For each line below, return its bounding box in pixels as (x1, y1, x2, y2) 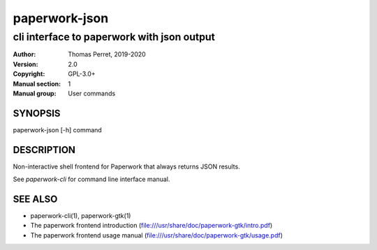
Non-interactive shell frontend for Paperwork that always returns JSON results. (13, 162, 240, 171)
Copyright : (13, 70, 45, 78)
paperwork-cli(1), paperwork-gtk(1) (30, 212, 131, 220)
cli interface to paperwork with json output (13, 31, 216, 43)
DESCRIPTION (13, 143, 76, 156)
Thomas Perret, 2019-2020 (68, 50, 146, 58)
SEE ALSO (13, 193, 58, 205)
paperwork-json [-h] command (13, 125, 103, 134)
